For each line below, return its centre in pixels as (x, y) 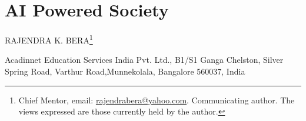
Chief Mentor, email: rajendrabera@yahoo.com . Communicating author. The (157, 100)
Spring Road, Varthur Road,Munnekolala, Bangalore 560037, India (125, 71)
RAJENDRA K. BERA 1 (49, 39)
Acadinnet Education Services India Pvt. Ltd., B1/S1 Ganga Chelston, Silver (144, 60)
